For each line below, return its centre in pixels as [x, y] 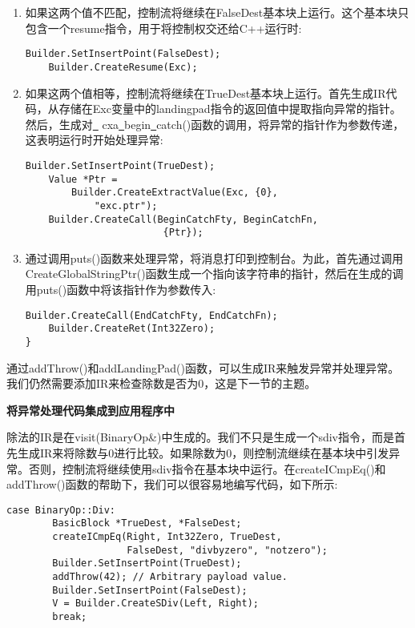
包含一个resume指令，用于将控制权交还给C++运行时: [163, 28]
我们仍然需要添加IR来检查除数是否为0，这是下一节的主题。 [161, 383]
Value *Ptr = [83, 179]
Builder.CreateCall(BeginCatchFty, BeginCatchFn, [183, 219]
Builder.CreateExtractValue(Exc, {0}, [175, 193]
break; [70, 616]
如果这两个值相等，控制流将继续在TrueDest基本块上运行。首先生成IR [205, 93]
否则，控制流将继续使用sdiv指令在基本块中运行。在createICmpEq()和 [207, 468]
